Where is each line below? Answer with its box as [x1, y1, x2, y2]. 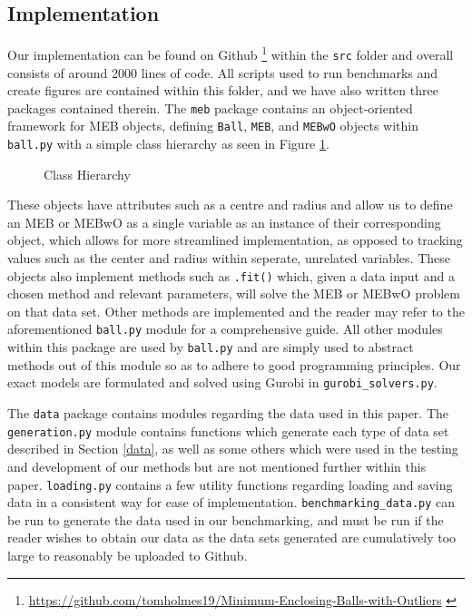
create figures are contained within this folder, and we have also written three [7, 81, 438, 100]
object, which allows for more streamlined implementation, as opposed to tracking [7, 230, 463, 249]
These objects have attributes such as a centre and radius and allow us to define [7, 195, 453, 214]
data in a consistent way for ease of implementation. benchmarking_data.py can [7, 493, 456, 512]
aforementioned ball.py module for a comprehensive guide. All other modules [7, 319, 443, 338]
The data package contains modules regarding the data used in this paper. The [7, 404, 449, 423]
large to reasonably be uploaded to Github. [7, 546, 248, 565]
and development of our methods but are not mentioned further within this [7, 456, 427, 475]
